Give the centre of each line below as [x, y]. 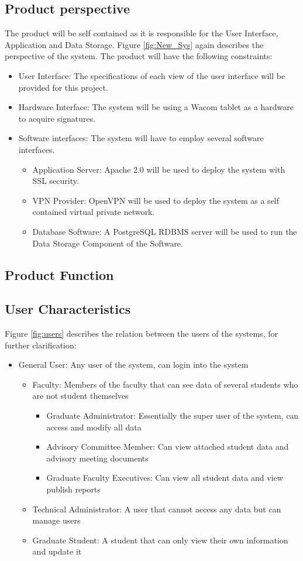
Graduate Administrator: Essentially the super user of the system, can [173, 415]
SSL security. [56, 181]
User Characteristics [68, 309]
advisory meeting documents [97, 458]
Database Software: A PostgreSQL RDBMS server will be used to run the [165, 231]
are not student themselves [80, 396]
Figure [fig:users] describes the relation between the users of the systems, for [141, 333]
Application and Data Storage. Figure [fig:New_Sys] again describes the [134, 44]
